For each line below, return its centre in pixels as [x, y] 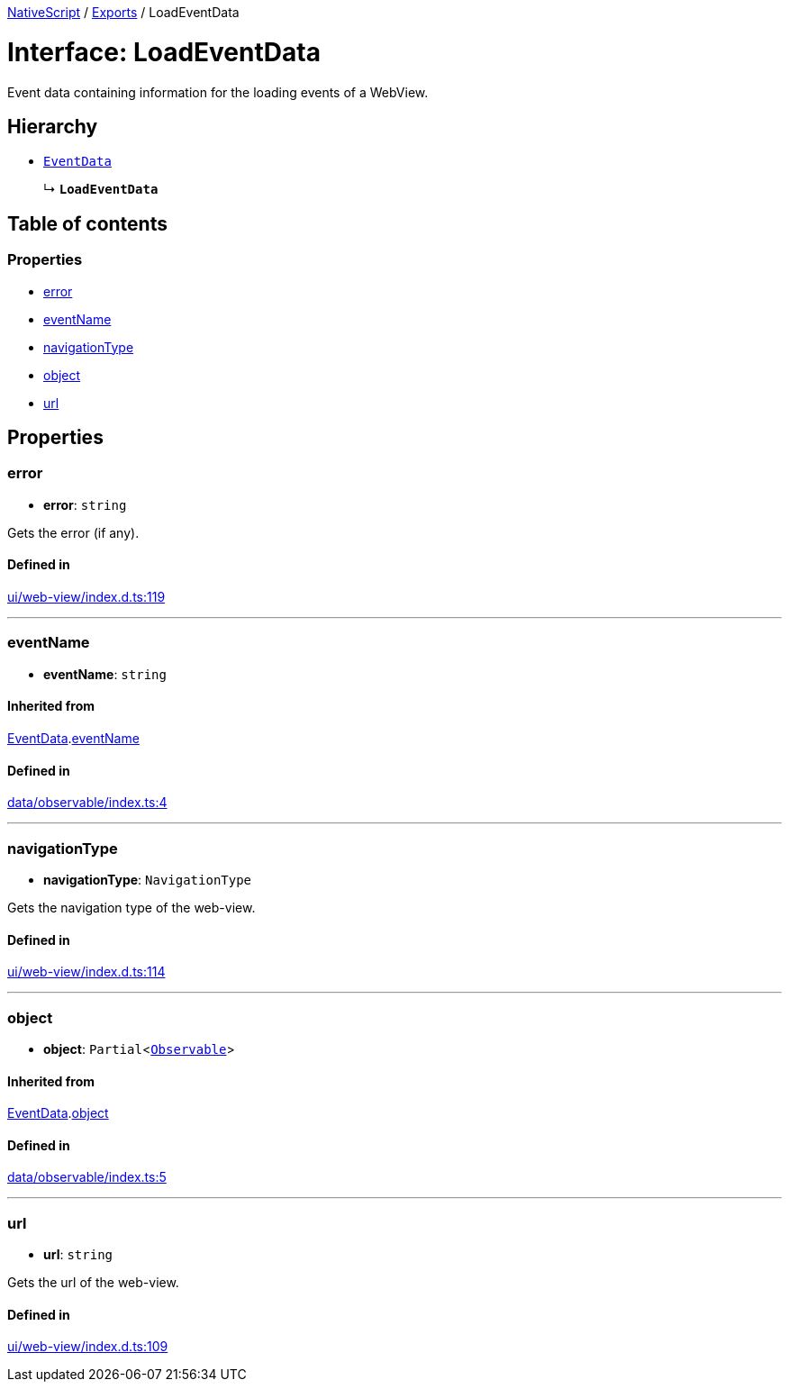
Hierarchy [53, 126]
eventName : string [105, 674]
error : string [85, 504]
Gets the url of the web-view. [93, 1283]
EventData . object [58, 1113]
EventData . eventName [73, 738]
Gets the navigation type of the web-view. [131, 907]
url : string [78, 1255]
